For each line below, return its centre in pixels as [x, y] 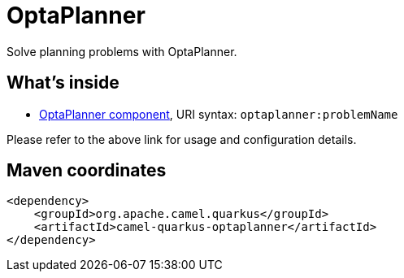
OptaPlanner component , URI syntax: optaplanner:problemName [219, 114]
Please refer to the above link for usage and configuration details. [182, 139]
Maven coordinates [87, 171]
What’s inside [63, 83]
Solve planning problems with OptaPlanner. [122, 51]
